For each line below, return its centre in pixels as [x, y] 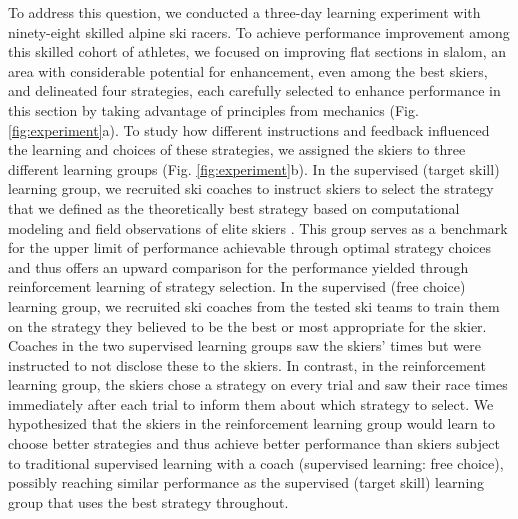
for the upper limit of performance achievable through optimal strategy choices [250, 247]
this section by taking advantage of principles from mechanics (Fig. [213, 109]
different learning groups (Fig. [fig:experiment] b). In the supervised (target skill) [254, 168]
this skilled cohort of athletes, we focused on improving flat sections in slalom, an [257, 51]
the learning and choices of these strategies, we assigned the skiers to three [237, 149]
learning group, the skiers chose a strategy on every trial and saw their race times [258, 384]
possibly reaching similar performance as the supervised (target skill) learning [246, 482]
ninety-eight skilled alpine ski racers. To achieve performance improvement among [259, 31]
